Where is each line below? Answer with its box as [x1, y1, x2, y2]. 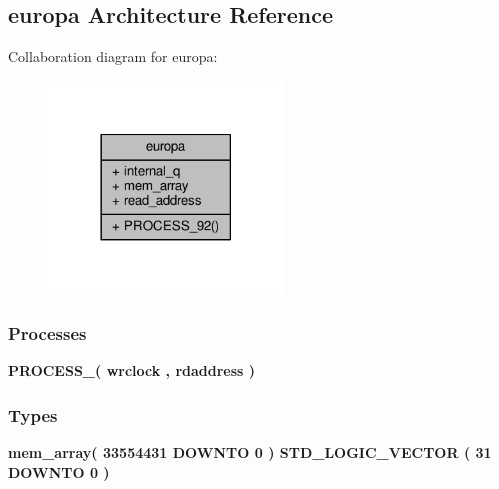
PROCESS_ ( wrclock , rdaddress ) [8, 360, 256, 381]
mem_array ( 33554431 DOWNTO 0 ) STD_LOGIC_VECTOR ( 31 [8, 442, 492, 463]
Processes [8, 320, 87, 345]
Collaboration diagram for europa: [8, 46, 218, 67]
